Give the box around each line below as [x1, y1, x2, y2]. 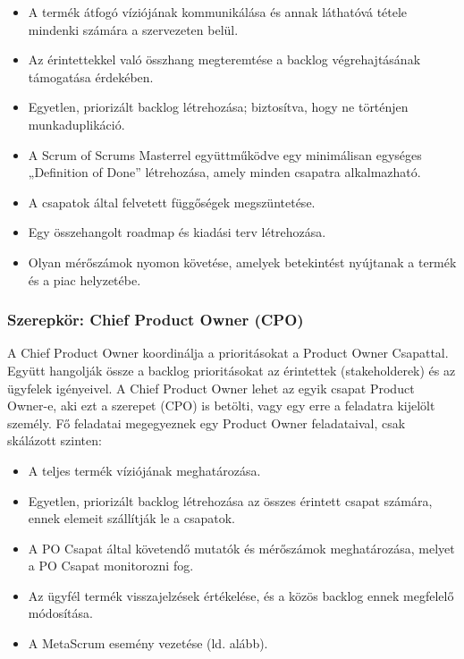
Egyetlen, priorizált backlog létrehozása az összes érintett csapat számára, [28, 491, 433, 510]
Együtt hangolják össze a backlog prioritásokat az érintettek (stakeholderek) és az [7, 360, 456, 379]
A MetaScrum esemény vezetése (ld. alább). [28, 634, 268, 653]
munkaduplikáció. [28, 114, 125, 133]
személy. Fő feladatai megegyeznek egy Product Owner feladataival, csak [7, 413, 406, 432]
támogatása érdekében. [28, 67, 154, 86]
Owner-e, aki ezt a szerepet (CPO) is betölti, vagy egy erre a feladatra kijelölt [7, 396, 435, 415]
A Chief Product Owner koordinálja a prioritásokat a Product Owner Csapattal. [7, 343, 449, 362]
